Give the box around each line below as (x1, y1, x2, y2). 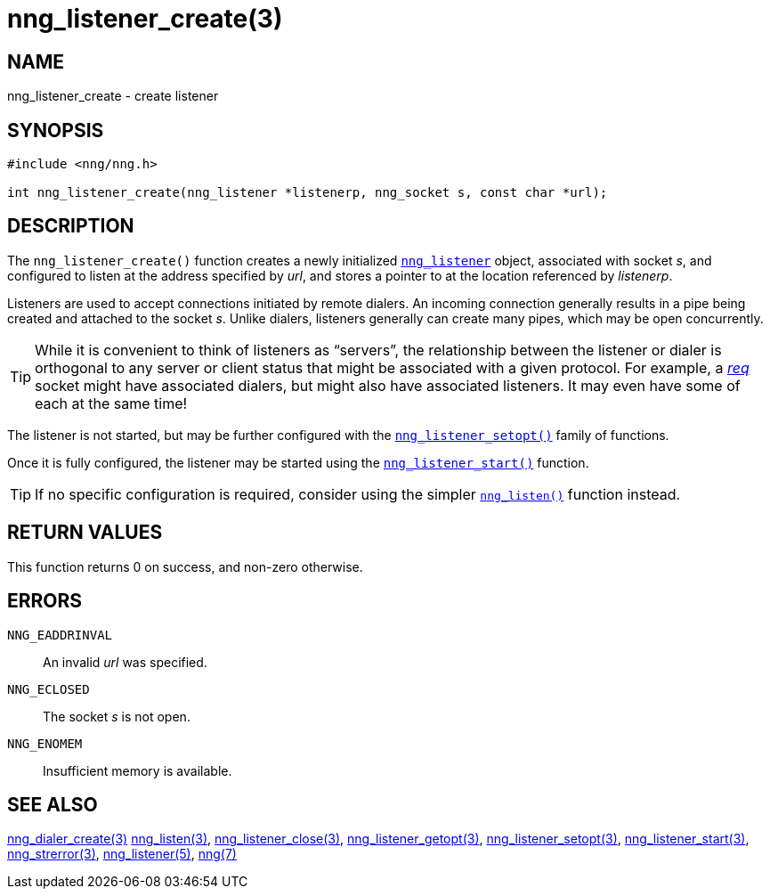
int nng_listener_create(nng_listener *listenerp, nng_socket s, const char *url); (7, 185, 608, 200)
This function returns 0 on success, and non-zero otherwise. (7, 558, 363, 574)
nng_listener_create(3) (7, 4, 283, 34)
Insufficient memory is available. (43, 762, 232, 778)
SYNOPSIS (7, 118, 104, 142)
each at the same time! (35, 394, 188, 412)
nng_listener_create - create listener (7, 88, 219, 104)
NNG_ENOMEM (7, 736, 83, 751)
